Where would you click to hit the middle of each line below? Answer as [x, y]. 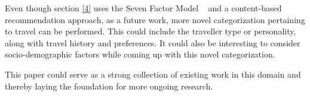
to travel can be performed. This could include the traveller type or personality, [151, 31]
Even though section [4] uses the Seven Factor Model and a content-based [143, 8]
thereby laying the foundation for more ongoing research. [109, 86]
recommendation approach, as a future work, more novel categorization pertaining [155, 19]
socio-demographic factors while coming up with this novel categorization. [140, 54]
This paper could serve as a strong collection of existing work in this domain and [153, 74]
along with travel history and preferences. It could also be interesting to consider [153, 42]
